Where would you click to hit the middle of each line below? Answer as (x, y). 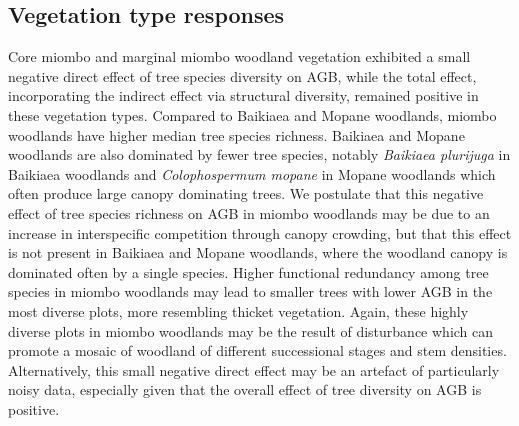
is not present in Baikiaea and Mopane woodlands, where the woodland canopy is (258, 252)
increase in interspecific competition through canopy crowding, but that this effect (260, 232)
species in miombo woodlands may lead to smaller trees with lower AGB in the (250, 291)
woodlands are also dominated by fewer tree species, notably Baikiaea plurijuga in (259, 154)
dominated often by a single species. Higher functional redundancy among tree (248, 271)
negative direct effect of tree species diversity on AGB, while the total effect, (242, 75)
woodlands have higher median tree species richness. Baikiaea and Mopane (236, 134)
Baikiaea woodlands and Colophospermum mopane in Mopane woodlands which (252, 173)
